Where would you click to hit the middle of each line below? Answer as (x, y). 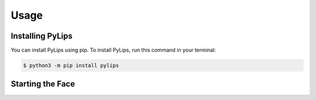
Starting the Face (43, 84)
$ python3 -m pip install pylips (71, 65)
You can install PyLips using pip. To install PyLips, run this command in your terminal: (113, 50)
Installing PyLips (42, 36)
